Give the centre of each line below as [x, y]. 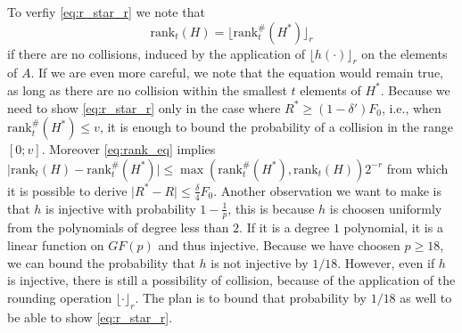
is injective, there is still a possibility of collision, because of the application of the [231, 280]
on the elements [404, 53]
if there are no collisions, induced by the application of [156, 53]
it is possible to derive [67, 190]
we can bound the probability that [101, 262]
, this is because [271, 208]
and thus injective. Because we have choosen [279, 245]
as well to [426, 297]
